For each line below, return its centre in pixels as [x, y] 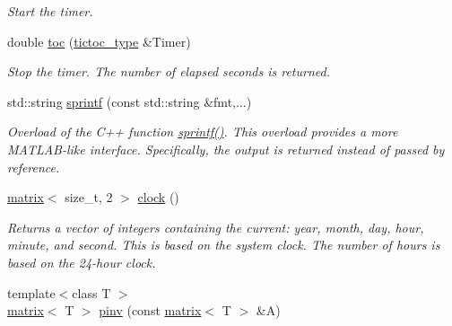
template [31, 292]
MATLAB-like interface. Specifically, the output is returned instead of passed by [226, 149]
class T [91, 292]
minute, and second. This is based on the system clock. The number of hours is [224, 245]
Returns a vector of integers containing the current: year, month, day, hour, [216, 227]
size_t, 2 [89, 197]
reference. [34, 167]
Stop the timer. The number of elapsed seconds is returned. [169, 71]
